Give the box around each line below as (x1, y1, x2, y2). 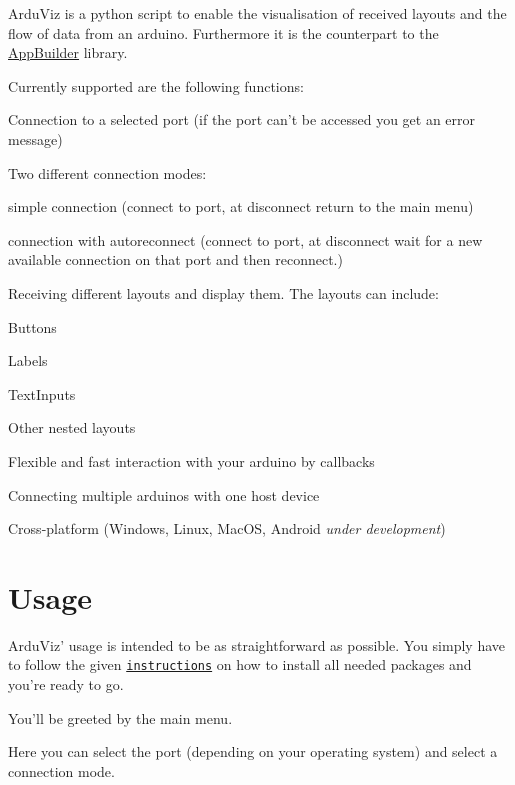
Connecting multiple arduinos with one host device (8, 484, 320, 505)
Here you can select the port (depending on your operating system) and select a (8, 741, 498, 762)
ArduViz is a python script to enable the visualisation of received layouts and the (8, 3, 507, 23)
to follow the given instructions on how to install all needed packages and (8, 654, 472, 675)
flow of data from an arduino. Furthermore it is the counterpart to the (8, 22, 439, 43)
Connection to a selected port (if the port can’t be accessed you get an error (8, 109, 476, 130)
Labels (8, 350, 48, 371)
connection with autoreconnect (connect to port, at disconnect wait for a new (8, 229, 483, 250)
